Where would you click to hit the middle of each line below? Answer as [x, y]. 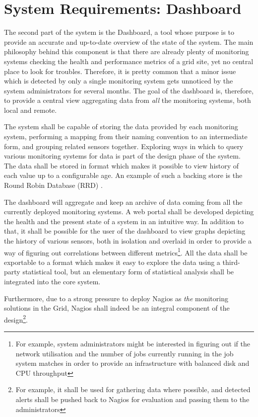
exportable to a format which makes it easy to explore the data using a [112, 262]
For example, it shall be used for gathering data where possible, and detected [133, 389]
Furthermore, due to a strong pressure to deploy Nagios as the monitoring [116, 298]
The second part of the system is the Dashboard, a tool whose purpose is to [119, 32]
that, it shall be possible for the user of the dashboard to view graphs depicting [125, 231]
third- [231, 262]
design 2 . [16, 319]
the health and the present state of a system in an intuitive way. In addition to [124, 221]
